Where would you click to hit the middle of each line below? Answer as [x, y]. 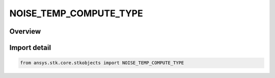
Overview [25, 31]
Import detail [30, 48]
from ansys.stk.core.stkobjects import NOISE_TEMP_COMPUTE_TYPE [102, 63]
